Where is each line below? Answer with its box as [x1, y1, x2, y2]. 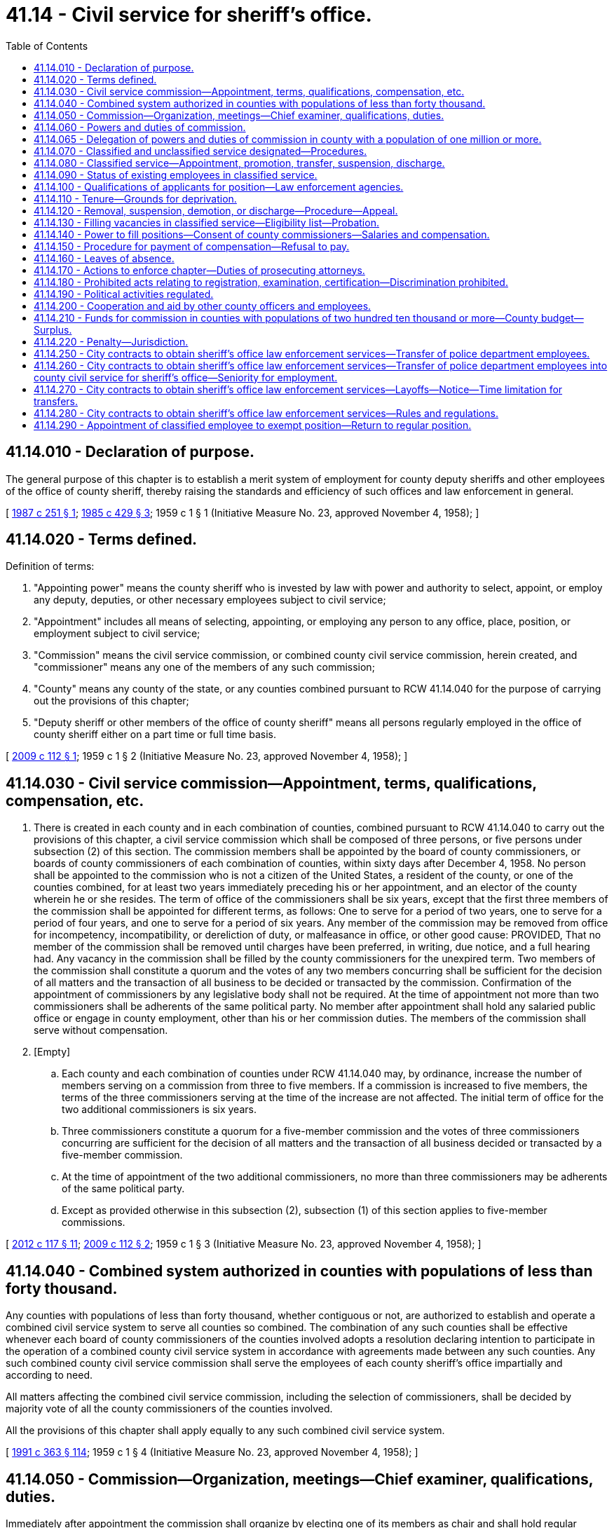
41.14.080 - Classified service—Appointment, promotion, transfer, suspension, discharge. [34, 156, 445, 169]
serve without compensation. [34, 1024, 168, 1037]
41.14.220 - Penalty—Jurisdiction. [34, 335, 189, 348]
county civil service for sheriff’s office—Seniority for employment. [34, 371, 338, 383]
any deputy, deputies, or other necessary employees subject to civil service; [34, 594, 386, 606]
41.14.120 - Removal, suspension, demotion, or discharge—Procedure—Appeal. [34, 204, 398, 217]
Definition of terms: [6, 560, 95, 573]
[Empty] [34, 1046, 71, 1058]
